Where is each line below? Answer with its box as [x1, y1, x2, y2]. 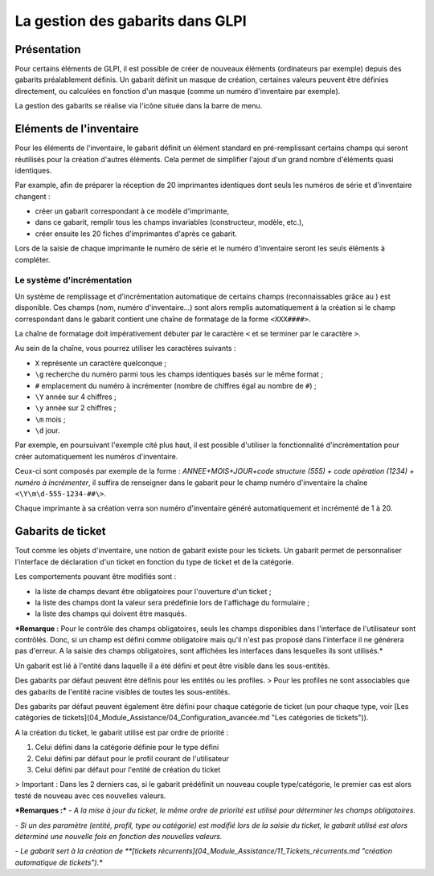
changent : [14, 191, 51, 201]
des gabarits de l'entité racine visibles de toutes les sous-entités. [14, 687, 231, 696]
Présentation [14, 43, 81, 56]
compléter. [14, 255, 51, 264]
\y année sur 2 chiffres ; [35, 403, 117, 413]
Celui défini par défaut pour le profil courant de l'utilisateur [35, 753, 229, 763]
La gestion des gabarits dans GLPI [14, 12, 247, 30]
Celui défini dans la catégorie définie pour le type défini [35, 743, 219, 752]
